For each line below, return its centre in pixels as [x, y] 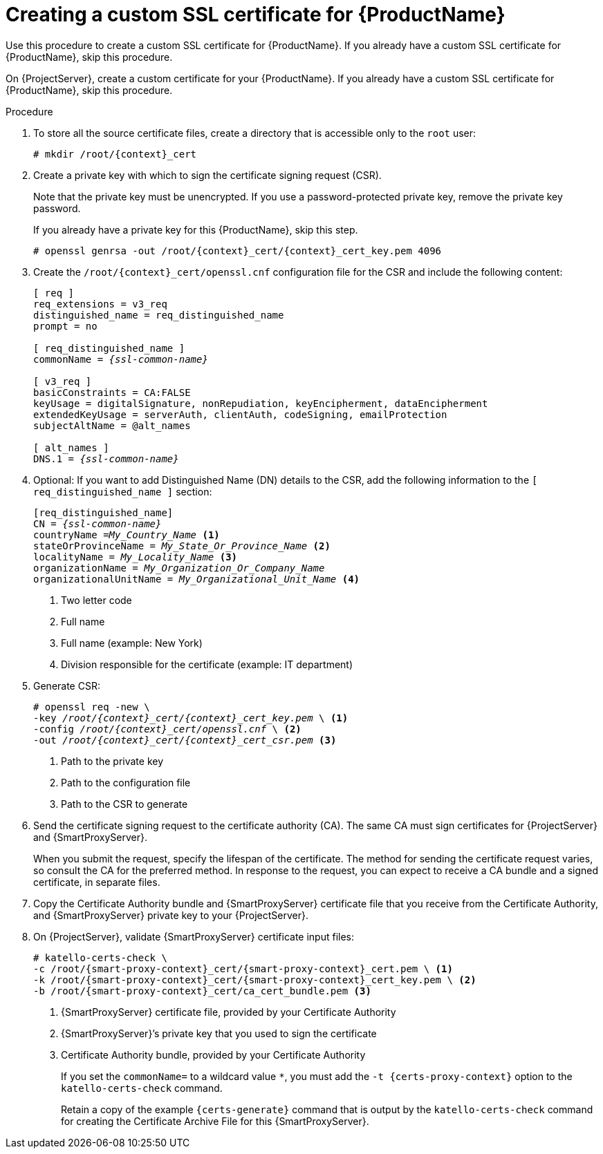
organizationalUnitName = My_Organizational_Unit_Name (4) [197, 579]
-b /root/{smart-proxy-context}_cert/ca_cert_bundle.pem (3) [202, 991]
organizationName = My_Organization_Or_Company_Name [179, 568]
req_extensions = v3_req [100, 304]
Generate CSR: [67, 685]
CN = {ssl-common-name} [98, 523]
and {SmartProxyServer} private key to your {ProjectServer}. [171, 915]
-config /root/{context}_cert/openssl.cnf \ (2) [167, 729]
